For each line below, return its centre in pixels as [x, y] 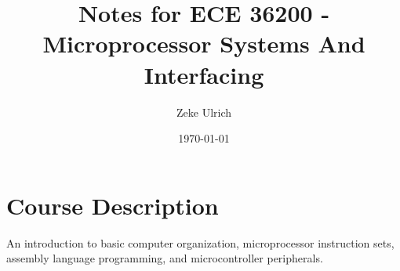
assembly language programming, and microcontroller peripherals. [165, 258]
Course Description [113, 205]
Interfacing [204, 74]
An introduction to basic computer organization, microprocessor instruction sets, [200, 242]
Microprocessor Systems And [204, 43]
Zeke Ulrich [204, 112]
